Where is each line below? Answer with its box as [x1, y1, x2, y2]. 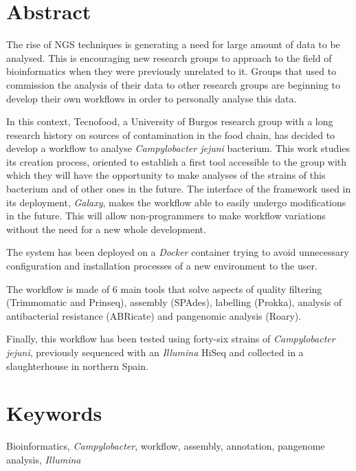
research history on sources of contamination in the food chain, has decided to [6, 127, 335, 142]
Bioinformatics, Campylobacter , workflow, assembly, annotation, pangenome [6, 439, 325, 453]
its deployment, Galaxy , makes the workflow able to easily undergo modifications [6, 195, 346, 209]
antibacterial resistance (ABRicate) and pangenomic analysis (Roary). [6, 308, 302, 322]
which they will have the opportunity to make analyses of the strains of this [6, 168, 326, 182]
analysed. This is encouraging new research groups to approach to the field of [6, 50, 332, 65]
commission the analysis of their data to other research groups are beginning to [6, 77, 341, 91]
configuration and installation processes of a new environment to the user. [6, 259, 318, 273]
